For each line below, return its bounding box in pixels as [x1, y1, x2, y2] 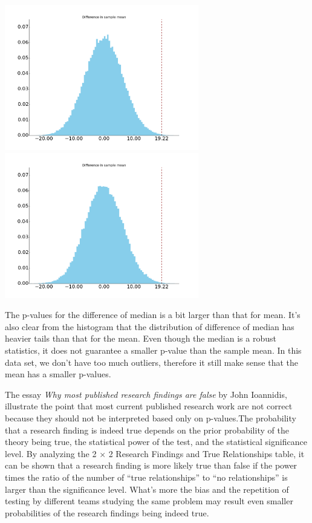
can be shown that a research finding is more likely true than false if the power [5, 459, 297, 472]
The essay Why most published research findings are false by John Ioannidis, [5, 388, 287, 400]
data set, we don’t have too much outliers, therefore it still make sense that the [5, 356, 299, 368]
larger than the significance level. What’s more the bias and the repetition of [5, 482, 289, 495]
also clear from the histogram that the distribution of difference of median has [5, 320, 294, 333]
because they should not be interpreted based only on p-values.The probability [5, 411, 296, 424]
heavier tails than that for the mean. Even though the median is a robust [5, 332, 276, 345]
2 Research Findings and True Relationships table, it [108, 447, 305, 460]
